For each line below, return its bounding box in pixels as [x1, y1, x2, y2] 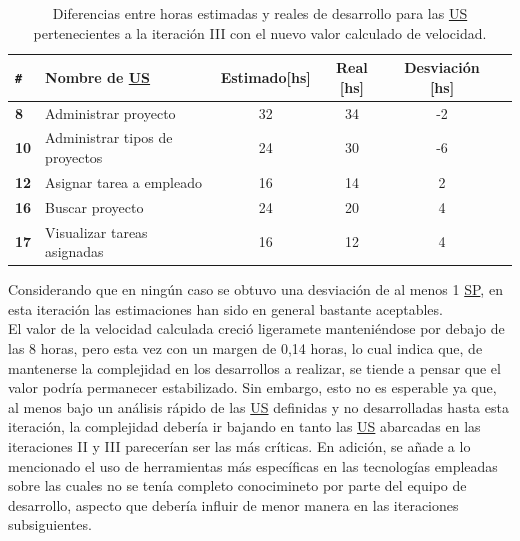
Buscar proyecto [45, 196, 144, 217]
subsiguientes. [8, 514, 92, 535]
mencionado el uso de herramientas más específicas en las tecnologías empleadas [8, 455, 498, 476]
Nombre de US [45, 66, 151, 87]
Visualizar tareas [45, 221, 148, 242]
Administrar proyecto [45, 102, 176, 123]
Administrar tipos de [45, 127, 173, 148]
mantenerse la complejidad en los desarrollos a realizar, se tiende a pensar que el [8, 357, 501, 378]
